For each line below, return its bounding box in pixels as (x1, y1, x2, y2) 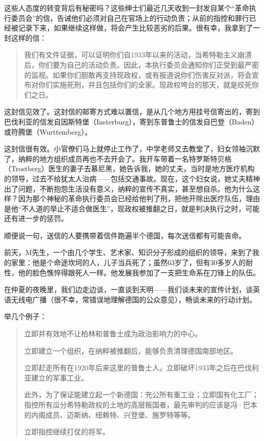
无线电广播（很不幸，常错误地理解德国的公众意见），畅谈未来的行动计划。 (11, 294, 256, 304)
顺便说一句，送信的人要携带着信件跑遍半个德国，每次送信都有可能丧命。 (4, 230, 246, 240)
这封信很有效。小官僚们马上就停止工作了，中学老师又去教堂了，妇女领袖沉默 (4, 143, 260, 154)
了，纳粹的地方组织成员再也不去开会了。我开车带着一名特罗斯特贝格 (4, 153, 232, 164)
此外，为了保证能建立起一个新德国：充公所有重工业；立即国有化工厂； (24, 389, 259, 400)
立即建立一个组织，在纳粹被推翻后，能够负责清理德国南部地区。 (24, 345, 238, 356)
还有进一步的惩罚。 (4, 213, 68, 224)
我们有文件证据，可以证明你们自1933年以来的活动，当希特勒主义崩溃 (24, 49, 252, 60)
